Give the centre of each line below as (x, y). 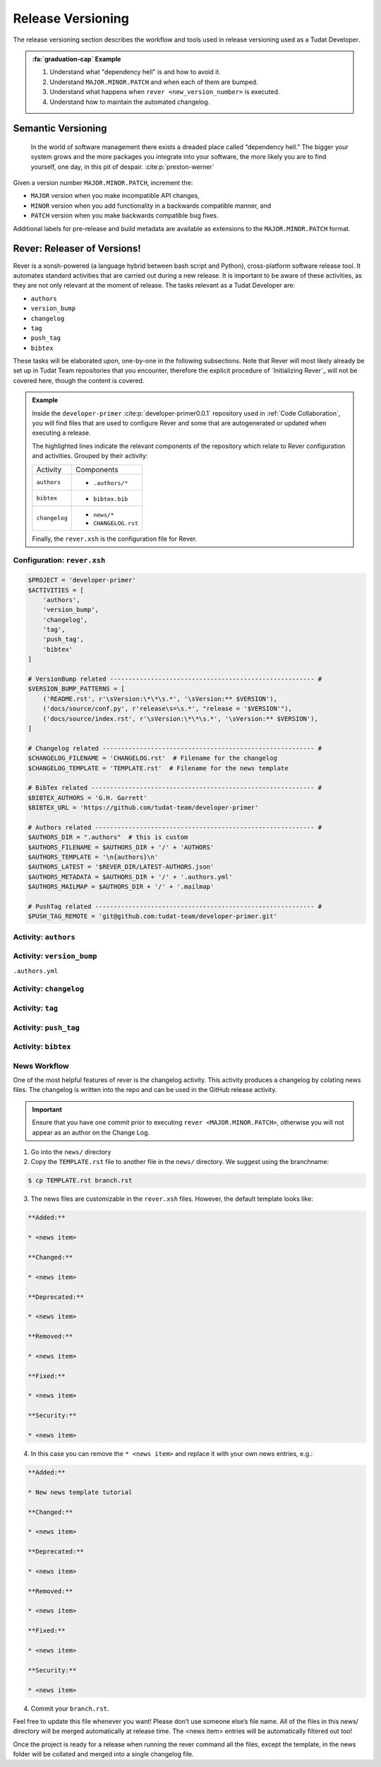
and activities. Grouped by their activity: (90, 456)
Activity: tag (36, 1009)
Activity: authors (44, 937)
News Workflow (41, 1066)
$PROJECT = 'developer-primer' (82, 580)
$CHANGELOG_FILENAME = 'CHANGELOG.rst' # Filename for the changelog (153, 758)
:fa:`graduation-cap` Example (77, 59)
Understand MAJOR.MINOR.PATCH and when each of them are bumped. (154, 82)
